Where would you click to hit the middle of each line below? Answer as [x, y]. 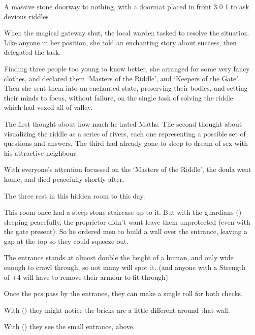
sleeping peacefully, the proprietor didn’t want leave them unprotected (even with [127, 221]
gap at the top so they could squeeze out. [66, 241]
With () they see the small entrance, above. [69, 326]
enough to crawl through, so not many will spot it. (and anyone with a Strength [125, 267]
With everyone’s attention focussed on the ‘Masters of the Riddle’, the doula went [128, 169]
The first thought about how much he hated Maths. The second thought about [123, 123]
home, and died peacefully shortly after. [64, 179]
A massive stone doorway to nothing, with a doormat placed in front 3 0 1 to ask [127, 6]
